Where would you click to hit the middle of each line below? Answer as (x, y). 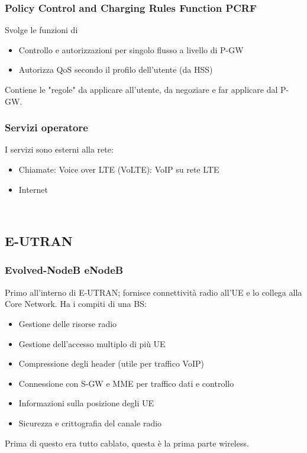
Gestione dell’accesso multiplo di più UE (92, 343)
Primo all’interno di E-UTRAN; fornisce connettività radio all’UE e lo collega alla (153, 292)
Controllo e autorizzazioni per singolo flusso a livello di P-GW (131, 49)
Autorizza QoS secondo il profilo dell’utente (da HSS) (116, 69)
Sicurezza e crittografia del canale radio (90, 423)
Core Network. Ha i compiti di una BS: (76, 304)
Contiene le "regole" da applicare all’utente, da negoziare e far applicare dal (141, 89)
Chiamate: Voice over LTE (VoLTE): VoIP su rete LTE (119, 169)
